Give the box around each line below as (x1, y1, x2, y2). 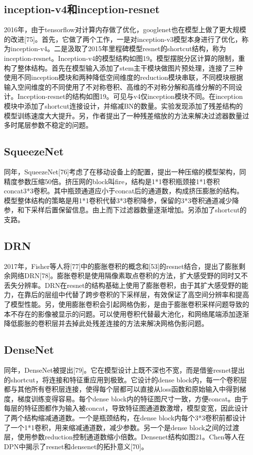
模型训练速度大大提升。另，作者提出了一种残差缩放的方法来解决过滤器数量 (4, 110, 242, 120)
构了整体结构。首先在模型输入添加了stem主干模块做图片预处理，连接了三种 (4, 62, 243, 73)
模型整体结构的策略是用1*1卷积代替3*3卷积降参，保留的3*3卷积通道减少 (4, 195, 232, 205)
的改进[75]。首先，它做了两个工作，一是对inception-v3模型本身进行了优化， (4, 34, 242, 44)
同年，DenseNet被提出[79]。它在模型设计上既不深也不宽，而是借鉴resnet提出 (4, 365, 245, 375)
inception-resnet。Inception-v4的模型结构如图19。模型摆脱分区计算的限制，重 (4, 53, 245, 63)
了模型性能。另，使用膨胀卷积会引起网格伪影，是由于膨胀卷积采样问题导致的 (4, 299, 249, 309)
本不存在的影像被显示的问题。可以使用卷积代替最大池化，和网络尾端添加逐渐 (4, 308, 249, 319)
